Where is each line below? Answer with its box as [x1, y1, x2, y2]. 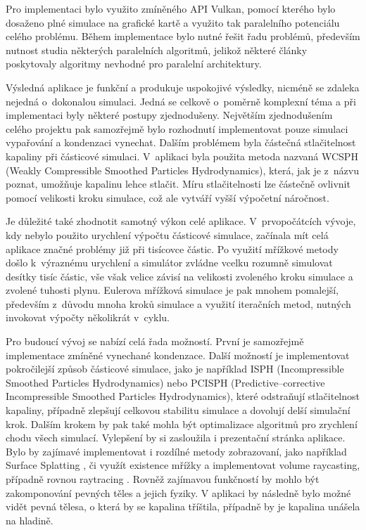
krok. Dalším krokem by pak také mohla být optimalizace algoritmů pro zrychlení [6, 416, 358, 431]
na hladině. [6, 512, 53, 527]
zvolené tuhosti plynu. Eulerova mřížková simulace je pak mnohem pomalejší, [6, 283, 339, 297]
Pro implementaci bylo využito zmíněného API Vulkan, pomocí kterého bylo [6, 1, 336, 15]
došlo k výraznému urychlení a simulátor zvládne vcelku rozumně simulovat [6, 255, 333, 270]
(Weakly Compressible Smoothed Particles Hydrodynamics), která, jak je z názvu [6, 162, 359, 177]
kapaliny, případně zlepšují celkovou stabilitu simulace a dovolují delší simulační [6, 403, 351, 418]
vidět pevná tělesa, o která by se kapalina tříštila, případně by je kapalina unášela [6, 499, 360, 514]
